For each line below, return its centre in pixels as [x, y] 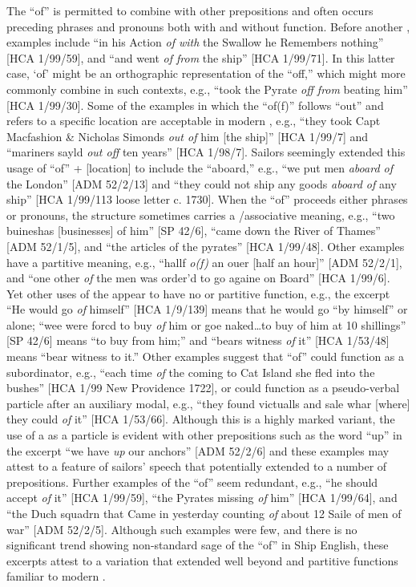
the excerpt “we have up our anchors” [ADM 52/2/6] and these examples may [198, 450]
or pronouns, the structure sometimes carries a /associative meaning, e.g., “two [201, 215]
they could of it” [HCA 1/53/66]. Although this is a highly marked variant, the [201, 419]
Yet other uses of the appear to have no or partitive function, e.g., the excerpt [198, 293]
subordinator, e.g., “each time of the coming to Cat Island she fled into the [191, 372]
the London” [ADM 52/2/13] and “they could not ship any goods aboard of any [202, 183]
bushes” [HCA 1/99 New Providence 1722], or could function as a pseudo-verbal [203, 388]
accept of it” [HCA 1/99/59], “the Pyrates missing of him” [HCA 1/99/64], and [202, 498]
